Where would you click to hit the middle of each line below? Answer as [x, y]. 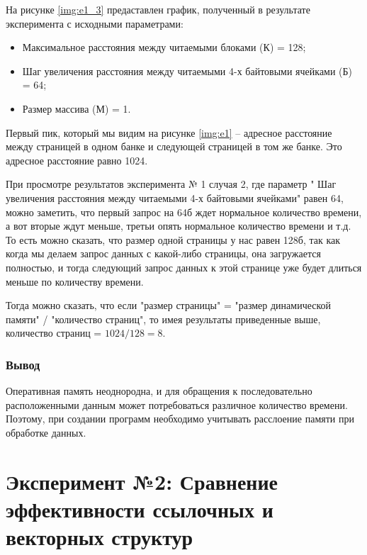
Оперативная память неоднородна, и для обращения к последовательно [159, 391]
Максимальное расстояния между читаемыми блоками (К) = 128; [164, 47]
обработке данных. [46, 432]
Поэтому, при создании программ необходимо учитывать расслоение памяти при [180, 419]
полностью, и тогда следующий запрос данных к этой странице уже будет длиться [184, 267]
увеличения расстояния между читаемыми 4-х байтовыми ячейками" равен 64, [175, 197]
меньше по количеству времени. [75, 281]
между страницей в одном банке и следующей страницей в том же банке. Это [174, 146]
